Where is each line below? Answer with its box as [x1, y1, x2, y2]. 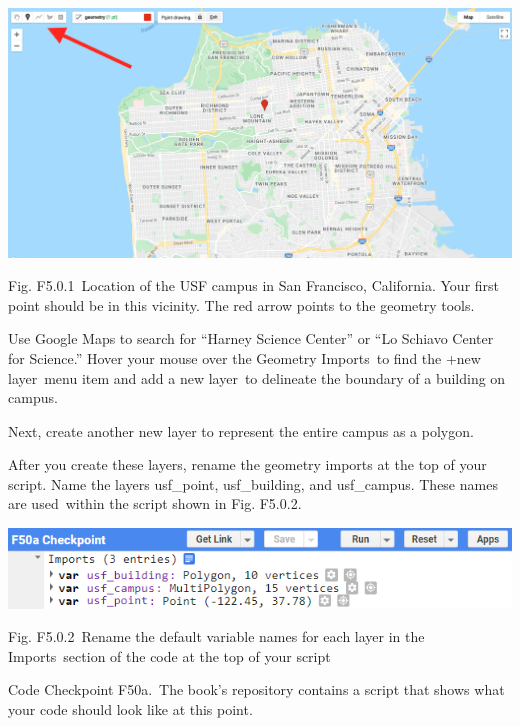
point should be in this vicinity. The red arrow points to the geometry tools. [8, 294, 475, 315]
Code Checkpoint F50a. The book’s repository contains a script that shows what [8, 679, 505, 700]
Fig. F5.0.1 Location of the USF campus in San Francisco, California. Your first [8, 275, 500, 296]
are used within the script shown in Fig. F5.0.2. [8, 493, 302, 514]
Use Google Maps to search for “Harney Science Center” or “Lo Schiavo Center [8, 328, 494, 349]
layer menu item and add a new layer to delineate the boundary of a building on [8, 367, 506, 388]
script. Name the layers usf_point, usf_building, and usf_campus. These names [8, 473, 498, 494]
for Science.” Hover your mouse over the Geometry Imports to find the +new [8, 347, 481, 368]
